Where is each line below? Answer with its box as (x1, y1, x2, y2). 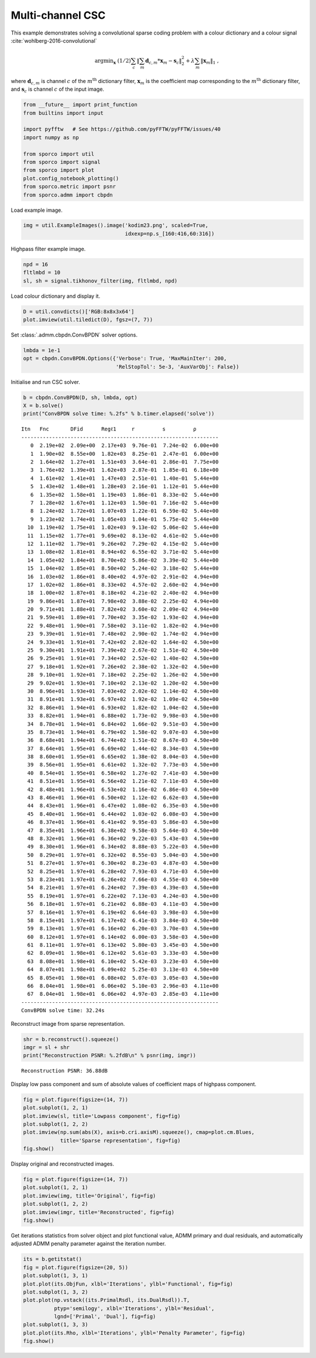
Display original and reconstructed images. (11, 1160, 114, 1167)
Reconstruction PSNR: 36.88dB (21, 1068, 108, 1074)
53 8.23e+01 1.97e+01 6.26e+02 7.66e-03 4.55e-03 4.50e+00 (27, 876, 219, 883)
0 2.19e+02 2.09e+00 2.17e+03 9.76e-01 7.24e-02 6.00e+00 (30, 442, 219, 449)
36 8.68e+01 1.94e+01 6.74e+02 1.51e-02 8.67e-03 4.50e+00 (27, 737, 219, 744)
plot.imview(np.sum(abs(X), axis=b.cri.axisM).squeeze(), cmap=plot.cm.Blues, (23, 1129, 255, 1136)
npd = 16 (23, 261, 49, 267)
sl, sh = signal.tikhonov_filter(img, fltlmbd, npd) (23, 277, 178, 284)
